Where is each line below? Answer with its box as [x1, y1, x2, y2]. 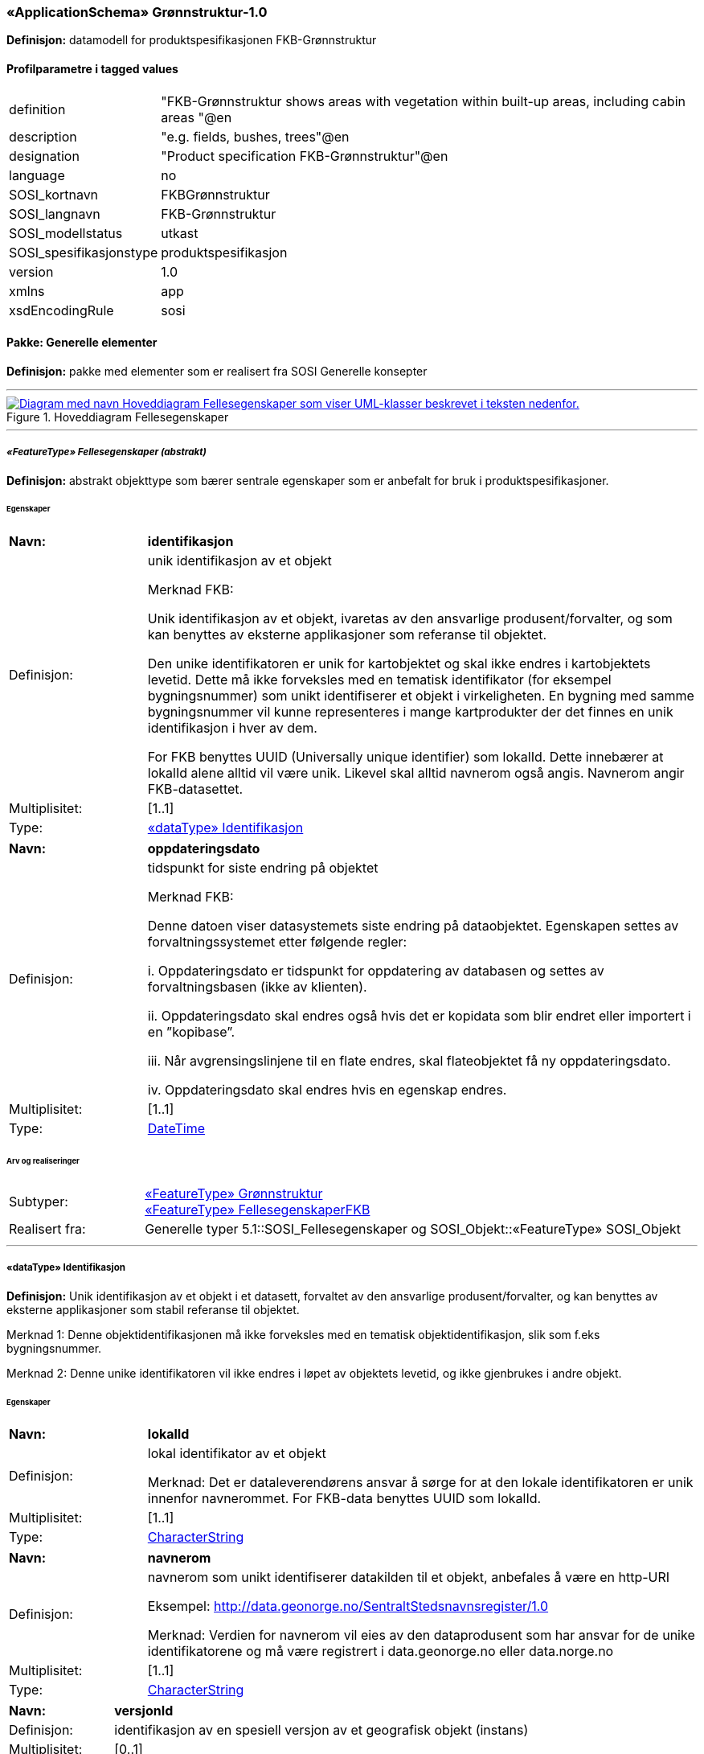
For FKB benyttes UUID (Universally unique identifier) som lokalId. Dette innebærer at [147, 749, 664, 766]
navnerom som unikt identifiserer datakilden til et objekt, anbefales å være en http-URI [147, 1569, 670, 1586]
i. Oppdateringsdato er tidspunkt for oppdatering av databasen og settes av [147, 963, 604, 980]
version [9, 263, 54, 280]
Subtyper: [9, 1193, 68, 1210]
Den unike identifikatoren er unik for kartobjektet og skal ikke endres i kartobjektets [147, 655, 651, 672]
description [9, 128, 77, 145]
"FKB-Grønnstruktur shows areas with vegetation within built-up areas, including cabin [161, 92, 686, 109]
